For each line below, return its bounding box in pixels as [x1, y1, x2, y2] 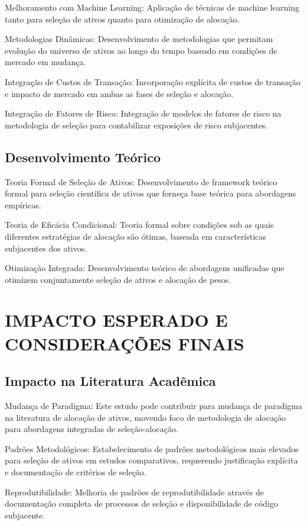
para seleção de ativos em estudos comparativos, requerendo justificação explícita [5, 454, 298, 466]
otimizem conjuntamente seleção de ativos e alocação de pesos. [5, 273, 231, 285]
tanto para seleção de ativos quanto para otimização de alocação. [5, 12, 240, 25]
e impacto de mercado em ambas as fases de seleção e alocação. [5, 87, 234, 99]
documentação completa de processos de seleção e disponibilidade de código [5, 497, 278, 510]
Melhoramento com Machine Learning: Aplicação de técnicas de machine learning [5, 1, 299, 13]
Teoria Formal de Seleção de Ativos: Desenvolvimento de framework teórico [5, 175, 277, 188]
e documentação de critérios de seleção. [5, 466, 146, 478]
